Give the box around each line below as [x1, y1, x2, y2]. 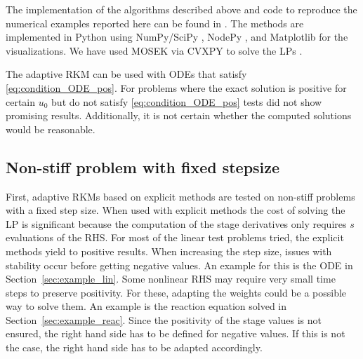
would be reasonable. [6, 121, 95, 136]
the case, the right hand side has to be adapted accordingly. [6, 340, 263, 355]
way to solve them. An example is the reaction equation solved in [6, 299, 287, 313]
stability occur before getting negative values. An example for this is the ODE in [6, 257, 353, 272]
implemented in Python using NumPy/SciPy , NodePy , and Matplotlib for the [6, 29, 348, 44]
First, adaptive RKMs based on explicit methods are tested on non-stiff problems [6, 189, 355, 203]
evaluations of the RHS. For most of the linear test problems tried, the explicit [6, 230, 344, 245]
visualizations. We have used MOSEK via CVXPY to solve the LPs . [6, 43, 303, 57]
